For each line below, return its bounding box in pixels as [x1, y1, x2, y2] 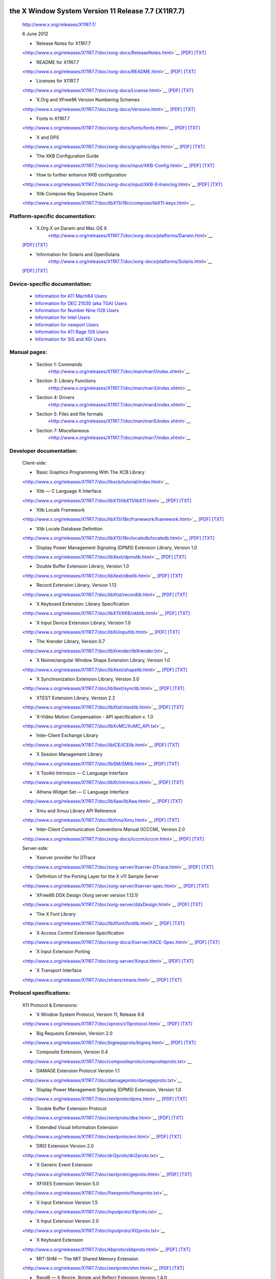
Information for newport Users [35, 321, 99, 327]
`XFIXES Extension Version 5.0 [35, 1180, 99, 1186]
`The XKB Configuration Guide [35, 153, 99, 159]
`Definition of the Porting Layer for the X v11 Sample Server [35, 873, 159, 879]
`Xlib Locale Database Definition [35, 525, 103, 532]
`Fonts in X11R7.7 [35, 115, 70, 121]
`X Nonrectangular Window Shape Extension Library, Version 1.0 [35, 657, 171, 664]
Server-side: [22, 845, 49, 851]
